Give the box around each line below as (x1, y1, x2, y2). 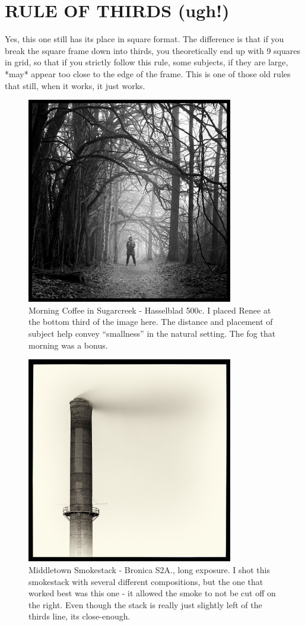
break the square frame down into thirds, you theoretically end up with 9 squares (5, 44, 300, 56)
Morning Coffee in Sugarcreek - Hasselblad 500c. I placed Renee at (28, 303, 271, 316)
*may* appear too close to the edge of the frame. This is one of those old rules (5, 67, 291, 80)
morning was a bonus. (28, 339, 108, 351)
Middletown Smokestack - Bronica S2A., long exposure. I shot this (28, 563, 270, 576)
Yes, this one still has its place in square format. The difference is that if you (5, 33, 284, 45)
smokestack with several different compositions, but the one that (28, 575, 263, 587)
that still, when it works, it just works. (5, 79, 145, 91)
